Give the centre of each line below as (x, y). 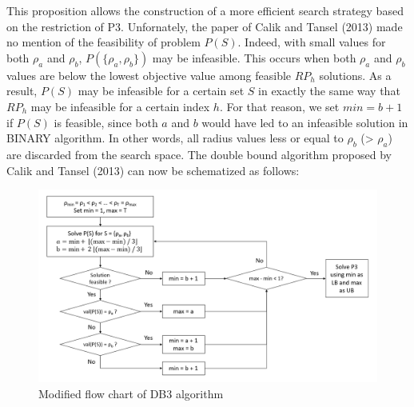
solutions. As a (355, 75)
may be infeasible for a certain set (161, 91)
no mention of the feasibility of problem (103, 42)
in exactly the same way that (329, 91)
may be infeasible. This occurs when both (254, 57)
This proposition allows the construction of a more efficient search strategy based (205, 10)
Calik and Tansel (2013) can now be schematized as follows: (153, 170)
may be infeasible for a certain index (120, 106)
